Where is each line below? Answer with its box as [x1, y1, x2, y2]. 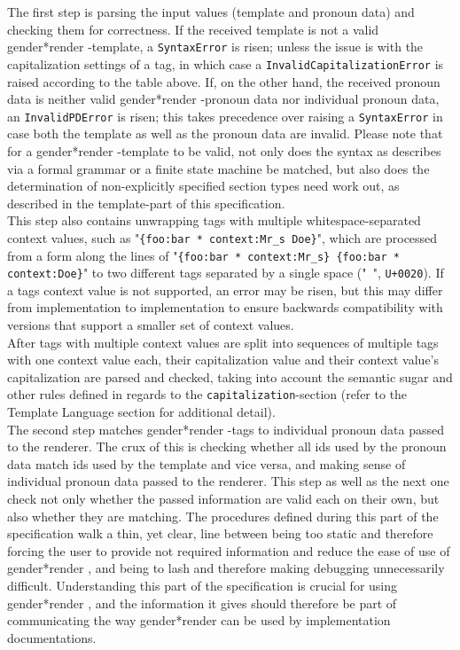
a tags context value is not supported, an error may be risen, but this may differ [7, 280, 443, 299]
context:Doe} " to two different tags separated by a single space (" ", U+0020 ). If [7, 263, 444, 282]
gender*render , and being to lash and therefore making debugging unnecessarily [7, 559, 445, 577]
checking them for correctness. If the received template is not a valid [7, 20, 379, 38]
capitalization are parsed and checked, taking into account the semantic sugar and [7, 367, 453, 386]
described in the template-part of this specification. [7, 193, 285, 212]
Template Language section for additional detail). [7, 403, 276, 421]
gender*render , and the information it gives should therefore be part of [7, 593, 397, 612]
